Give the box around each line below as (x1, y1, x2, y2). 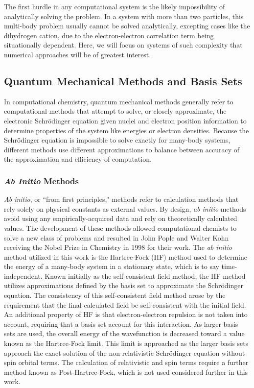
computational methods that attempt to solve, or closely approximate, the (4, 106, 227, 116)
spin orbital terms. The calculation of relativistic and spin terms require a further (4, 357, 249, 367)
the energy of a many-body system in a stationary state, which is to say (4, 261, 219, 271)
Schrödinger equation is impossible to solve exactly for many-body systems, (4, 135, 231, 145)
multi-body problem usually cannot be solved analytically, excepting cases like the (4, 21, 250, 31)
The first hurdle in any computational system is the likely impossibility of (4, 1, 225, 11)
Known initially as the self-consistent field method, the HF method (45, 270, 246, 281)
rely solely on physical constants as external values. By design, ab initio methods (4, 203, 246, 214)
